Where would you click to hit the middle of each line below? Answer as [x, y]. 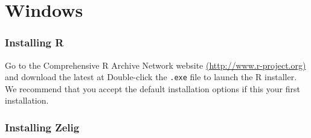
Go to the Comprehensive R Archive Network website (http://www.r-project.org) [155, 65]
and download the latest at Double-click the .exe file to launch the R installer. [151, 77]
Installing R [34, 42]
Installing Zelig [42, 127]
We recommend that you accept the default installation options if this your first [152, 88]
